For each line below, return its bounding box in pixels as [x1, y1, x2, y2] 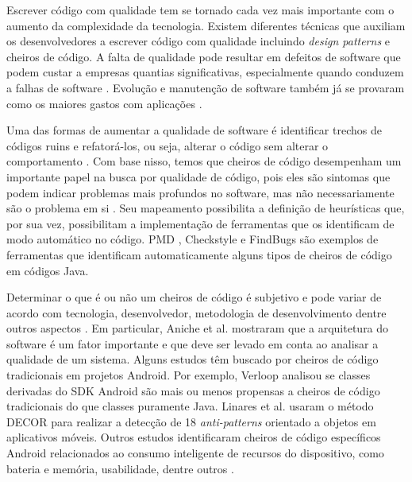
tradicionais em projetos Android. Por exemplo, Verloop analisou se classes [6, 367, 371, 383]
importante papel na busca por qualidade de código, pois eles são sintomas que [6, 168, 391, 185]
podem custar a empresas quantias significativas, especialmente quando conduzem [6, 64, 404, 80]
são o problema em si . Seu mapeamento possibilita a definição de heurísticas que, [6, 200, 405, 216]
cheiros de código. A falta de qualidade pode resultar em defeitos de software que [6, 48, 401, 64]
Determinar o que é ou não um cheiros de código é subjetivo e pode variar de [6, 289, 382, 305]
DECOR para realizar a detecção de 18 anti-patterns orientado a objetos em [6, 413, 376, 430]
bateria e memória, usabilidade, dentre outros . [6, 460, 234, 476]
